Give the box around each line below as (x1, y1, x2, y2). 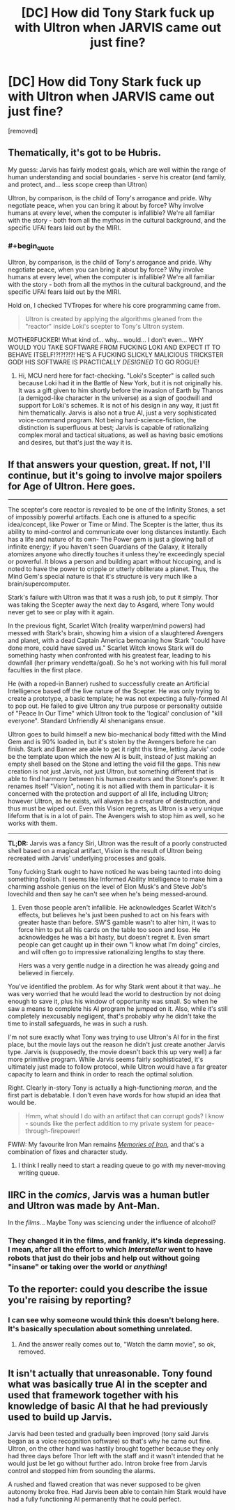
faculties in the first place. (8, 666, 83, 674)
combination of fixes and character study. (8, 1148, 128, 1156)
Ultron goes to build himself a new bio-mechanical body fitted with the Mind (8, 730, 227, 739)
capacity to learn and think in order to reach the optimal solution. (8, 1070, 195, 1079)
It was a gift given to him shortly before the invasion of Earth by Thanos (17, 386, 224, 395)
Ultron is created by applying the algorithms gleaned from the (24, 315, 203, 323)
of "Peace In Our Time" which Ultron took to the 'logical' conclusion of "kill (8, 709, 222, 718)
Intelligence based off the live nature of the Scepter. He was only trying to (8, 687, 220, 695)
